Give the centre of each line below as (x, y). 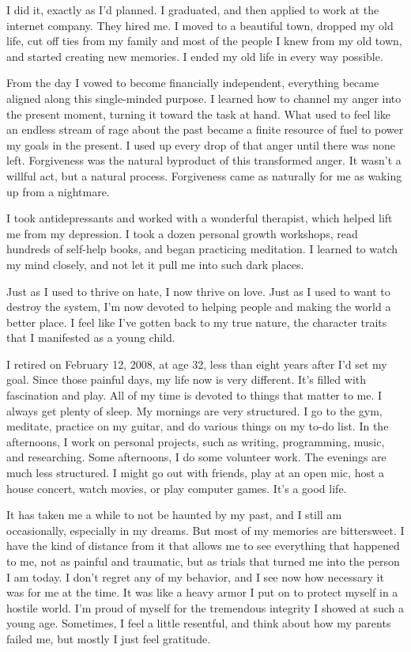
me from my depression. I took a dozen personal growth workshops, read (182, 233)
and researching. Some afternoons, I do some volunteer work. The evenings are (196, 457)
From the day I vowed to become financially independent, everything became (193, 83)
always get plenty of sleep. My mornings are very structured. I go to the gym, (194, 410)
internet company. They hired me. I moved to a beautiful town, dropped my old (200, 25)
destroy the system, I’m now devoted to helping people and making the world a (199, 307)
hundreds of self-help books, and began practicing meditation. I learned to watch (202, 249)
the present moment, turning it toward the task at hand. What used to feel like (199, 114)
